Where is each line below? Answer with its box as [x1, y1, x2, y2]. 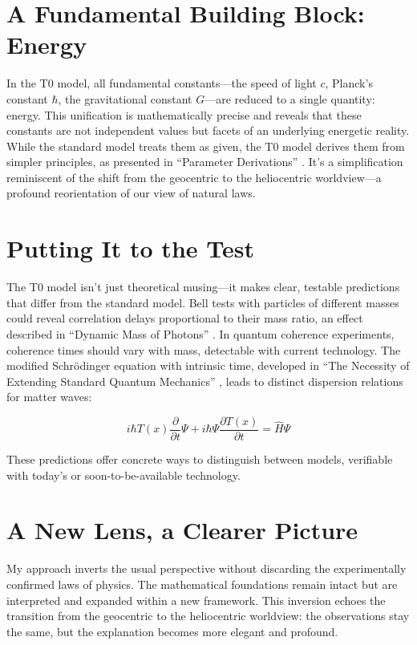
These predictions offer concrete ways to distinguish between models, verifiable [6, 451, 393, 467]
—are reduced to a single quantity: [204, 90, 375, 107]
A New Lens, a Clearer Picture [6, 513, 358, 546]
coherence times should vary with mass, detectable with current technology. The [6, 341, 401, 358]
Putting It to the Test [6, 232, 254, 265]
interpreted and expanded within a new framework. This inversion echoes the [6, 591, 386, 608]
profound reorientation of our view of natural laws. [6, 185, 256, 201]
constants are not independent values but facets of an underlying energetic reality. [6, 122, 410, 139]
